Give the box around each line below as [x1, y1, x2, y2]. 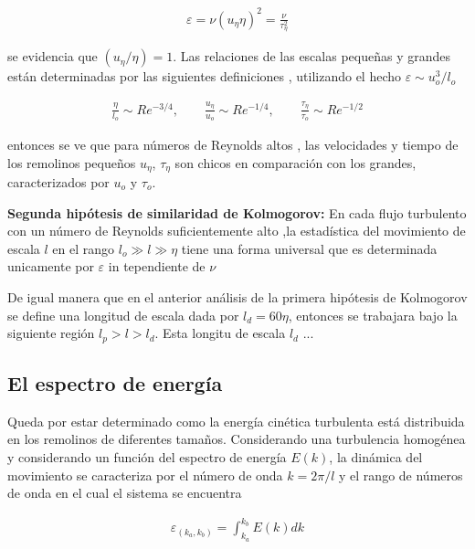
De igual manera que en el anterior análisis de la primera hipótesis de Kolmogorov [7, 288, 468, 306]
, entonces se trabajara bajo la [288, 305, 458, 324]
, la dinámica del [329, 448, 423, 467]
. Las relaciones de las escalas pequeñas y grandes [173, 47, 450, 66]
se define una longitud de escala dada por [7, 305, 239, 324]
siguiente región [7, 323, 95, 343]
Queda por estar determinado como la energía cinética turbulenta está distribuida [7, 411, 465, 430]
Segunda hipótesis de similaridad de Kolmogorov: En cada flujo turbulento [7, 203, 467, 222]
